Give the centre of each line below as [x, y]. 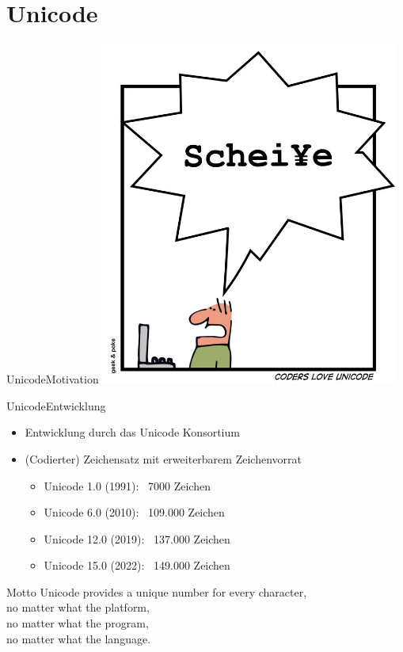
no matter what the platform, [78, 607]
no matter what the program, [78, 623]
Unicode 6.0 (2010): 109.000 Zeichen [134, 512]
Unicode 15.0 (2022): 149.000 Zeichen [137, 565]
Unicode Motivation [53, 379]
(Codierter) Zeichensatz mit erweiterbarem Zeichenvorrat [163, 458]
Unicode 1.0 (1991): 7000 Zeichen [127, 485]
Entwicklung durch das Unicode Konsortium [132, 432]
